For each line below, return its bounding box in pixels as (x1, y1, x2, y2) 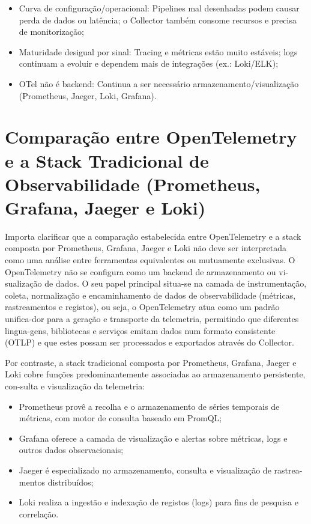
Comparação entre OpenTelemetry (5, 124, 297, 149)
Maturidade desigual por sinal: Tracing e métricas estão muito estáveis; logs (19, 45, 298, 58)
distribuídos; (47, 475, 94, 488)
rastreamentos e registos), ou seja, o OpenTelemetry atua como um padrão (5, 300, 280, 313)
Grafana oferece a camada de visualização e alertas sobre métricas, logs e (19, 431, 288, 444)
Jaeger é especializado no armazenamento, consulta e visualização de (19, 463, 271, 476)
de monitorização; (19, 25, 84, 38)
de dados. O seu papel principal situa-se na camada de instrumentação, (44, 277, 307, 290)
